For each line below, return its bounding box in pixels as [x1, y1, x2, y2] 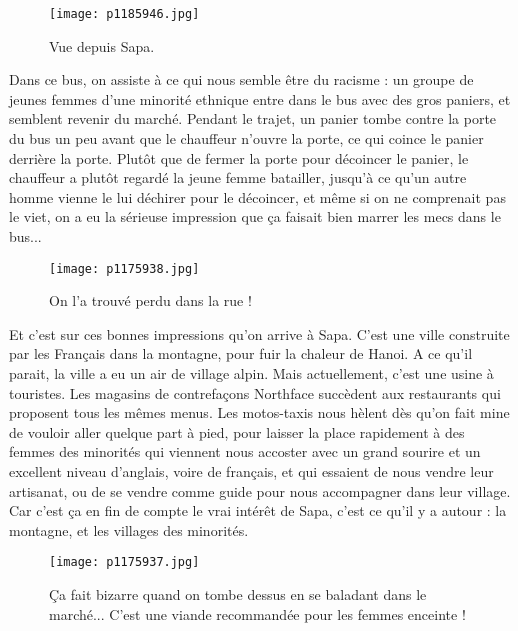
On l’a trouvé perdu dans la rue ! [49, 290, 252, 311]
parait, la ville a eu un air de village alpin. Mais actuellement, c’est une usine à [9, 363, 494, 384]
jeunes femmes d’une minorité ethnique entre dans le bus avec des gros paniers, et [9, 88, 511, 109]
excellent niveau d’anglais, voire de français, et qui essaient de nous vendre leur [9, 461, 494, 481]
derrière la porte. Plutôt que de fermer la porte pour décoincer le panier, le [9, 147, 469, 168]
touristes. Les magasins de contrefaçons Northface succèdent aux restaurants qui [9, 382, 501, 403]
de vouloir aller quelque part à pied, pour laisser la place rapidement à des [9, 421, 465, 442]
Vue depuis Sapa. [49, 35, 155, 56]
